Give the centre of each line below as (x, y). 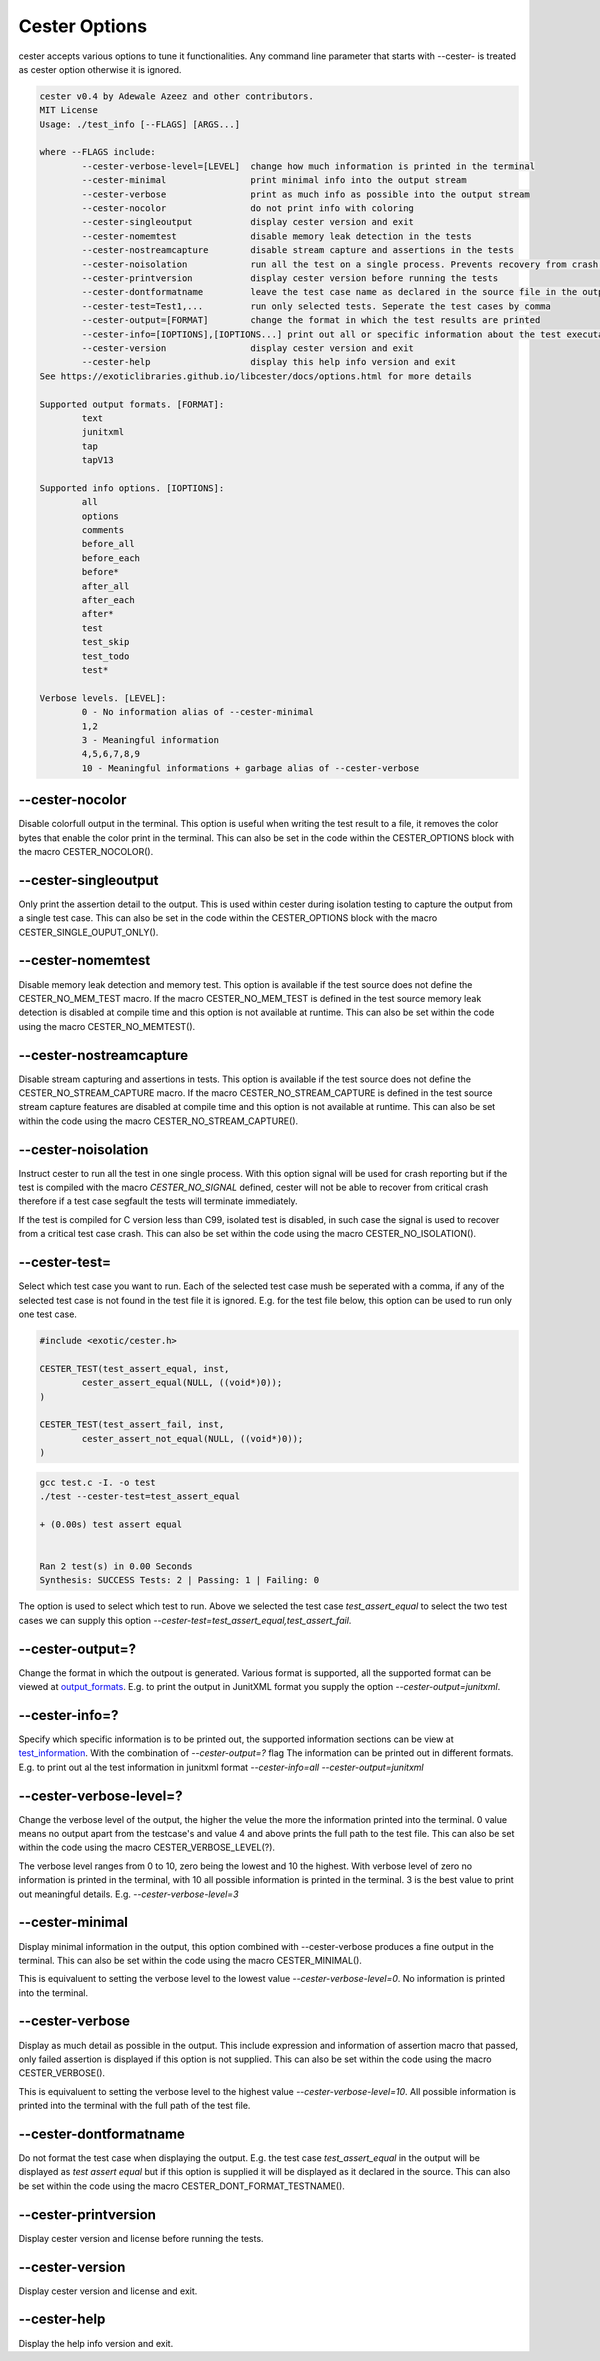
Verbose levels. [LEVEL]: (103, 698)
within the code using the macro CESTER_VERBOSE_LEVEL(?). (146, 1847)
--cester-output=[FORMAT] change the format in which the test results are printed (311, 320)
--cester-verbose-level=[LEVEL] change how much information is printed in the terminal (308, 166)
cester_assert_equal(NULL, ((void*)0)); (182, 1383)
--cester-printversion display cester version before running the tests (290, 278)
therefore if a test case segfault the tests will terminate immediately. (158, 1201)
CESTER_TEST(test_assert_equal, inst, (134, 1368)
